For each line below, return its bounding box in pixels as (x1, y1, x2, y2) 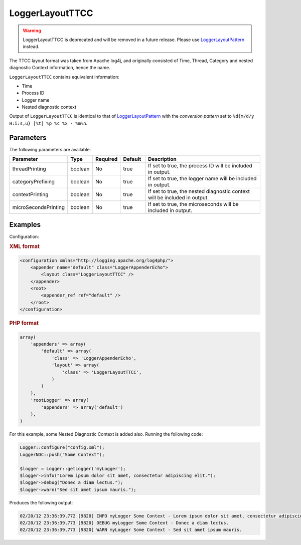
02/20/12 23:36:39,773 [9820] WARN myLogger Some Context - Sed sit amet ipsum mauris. (20, 527, 242, 533)
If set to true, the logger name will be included (148, 175, 257, 182)
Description (148, 156, 177, 163)
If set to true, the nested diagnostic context (148, 188, 250, 195)
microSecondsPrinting (12, 204, 65, 211)
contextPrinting (12, 191, 49, 198)
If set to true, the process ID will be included (148, 162, 253, 169)
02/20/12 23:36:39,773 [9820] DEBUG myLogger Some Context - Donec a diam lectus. (20, 520, 229, 526)
